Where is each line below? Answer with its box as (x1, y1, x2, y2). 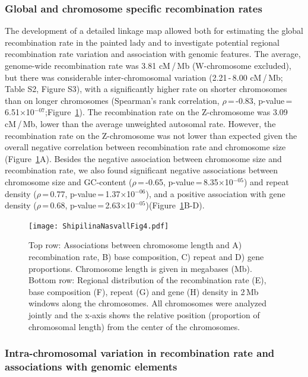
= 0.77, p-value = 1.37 (42, 187, 120, 199)
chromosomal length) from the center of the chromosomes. (28, 320, 240, 332)
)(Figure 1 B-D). (145, 199, 205, 211)
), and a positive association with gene (145, 187, 285, 199)
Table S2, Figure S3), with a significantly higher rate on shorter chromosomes (5, 83, 287, 95)
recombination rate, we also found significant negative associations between (5, 164, 278, 176)
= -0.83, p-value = (228, 94, 293, 106)
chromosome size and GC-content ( (5, 175, 132, 188)
